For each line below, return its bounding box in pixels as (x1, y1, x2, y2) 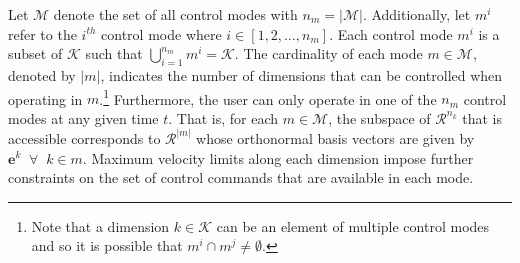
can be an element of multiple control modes (216, 215, 490, 236)
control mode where (101, 23, 222, 44)
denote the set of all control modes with (53, 4, 298, 24)
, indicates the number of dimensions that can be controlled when (100, 64, 503, 85)
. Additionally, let (362, 4, 471, 24)
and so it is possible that (31, 235, 183, 256)
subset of (8, 43, 63, 64)
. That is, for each (168, 107, 279, 128)
